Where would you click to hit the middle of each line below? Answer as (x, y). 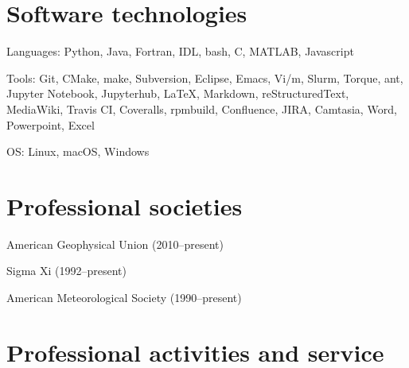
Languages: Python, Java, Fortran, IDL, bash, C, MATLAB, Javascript (180, 51)
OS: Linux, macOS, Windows (78, 151)
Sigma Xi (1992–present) (67, 271)
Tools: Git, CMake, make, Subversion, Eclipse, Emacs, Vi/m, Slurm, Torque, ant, (205, 77)
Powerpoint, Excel (51, 124)
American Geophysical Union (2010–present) (115, 244)
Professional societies (125, 205)
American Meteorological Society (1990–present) (124, 297)
